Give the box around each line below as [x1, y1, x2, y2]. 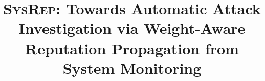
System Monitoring [62, 57, 202, 78]
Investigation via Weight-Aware [18, 18, 246, 38]
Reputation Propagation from [25, 37, 239, 58]
